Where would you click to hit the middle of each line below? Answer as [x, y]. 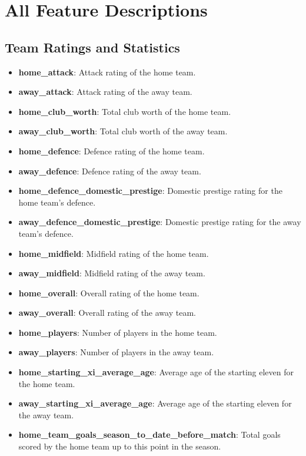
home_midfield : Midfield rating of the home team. [114, 253]
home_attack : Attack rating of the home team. [107, 72]
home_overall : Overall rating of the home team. [109, 293]
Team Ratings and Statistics [92, 47]
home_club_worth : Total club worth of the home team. [125, 111]
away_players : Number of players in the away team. [116, 352]
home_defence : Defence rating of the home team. [112, 151]
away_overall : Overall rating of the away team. [107, 313]
